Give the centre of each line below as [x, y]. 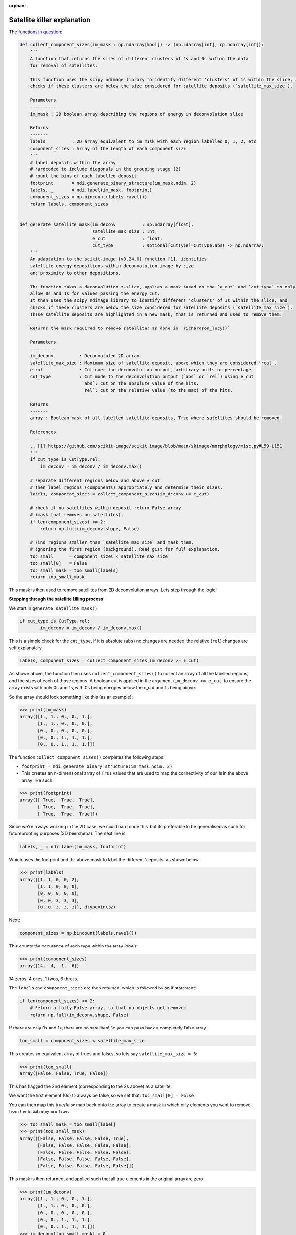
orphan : [18, 6]
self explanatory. [26, 648]
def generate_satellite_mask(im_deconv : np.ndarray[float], [107, 225]
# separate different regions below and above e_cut [95, 480]
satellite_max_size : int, [125, 231]
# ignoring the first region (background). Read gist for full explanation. [125, 549]
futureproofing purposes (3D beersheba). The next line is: [68, 834]
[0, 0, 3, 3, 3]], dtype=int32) [77, 907]
